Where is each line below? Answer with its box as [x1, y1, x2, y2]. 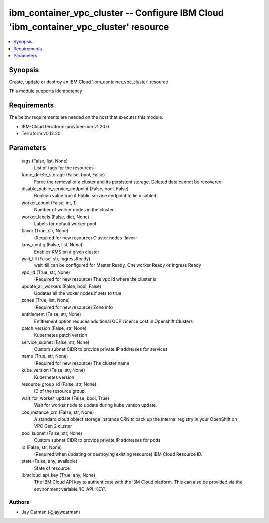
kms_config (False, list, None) [21, 242, 83, 248]
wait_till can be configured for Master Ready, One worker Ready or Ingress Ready [34, 262, 201, 268]
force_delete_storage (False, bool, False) [21, 172, 105, 178]
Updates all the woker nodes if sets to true [34, 290, 122, 296]
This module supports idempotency [9, 88, 82, 94]
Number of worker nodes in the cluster [34, 207, 114, 213]
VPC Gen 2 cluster [34, 423, 72, 429]
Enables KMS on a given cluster [34, 249, 100, 255]
